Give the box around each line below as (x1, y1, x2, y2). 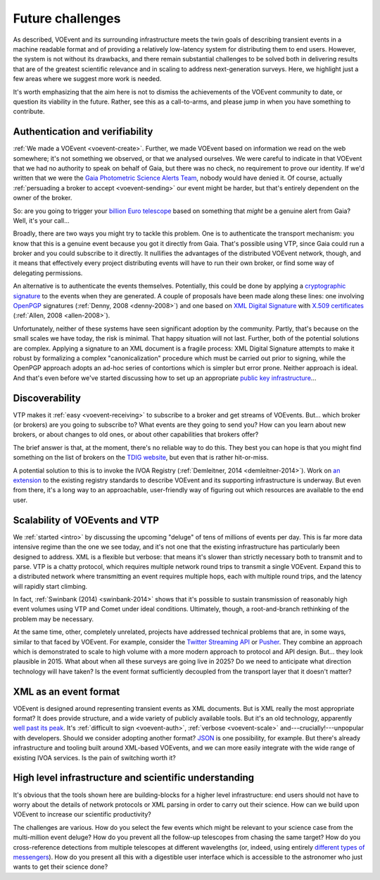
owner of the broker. (13, 194, 72, 202)
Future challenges (13, 11, 121, 26)
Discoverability (13, 392, 81, 404)
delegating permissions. (13, 269, 83, 277)
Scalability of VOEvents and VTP (13, 514, 160, 526)
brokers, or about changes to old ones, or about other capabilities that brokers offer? (13, 430, 259, 439)
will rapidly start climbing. (13, 582, 88, 590)
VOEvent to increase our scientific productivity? (13, 810, 151, 819)
